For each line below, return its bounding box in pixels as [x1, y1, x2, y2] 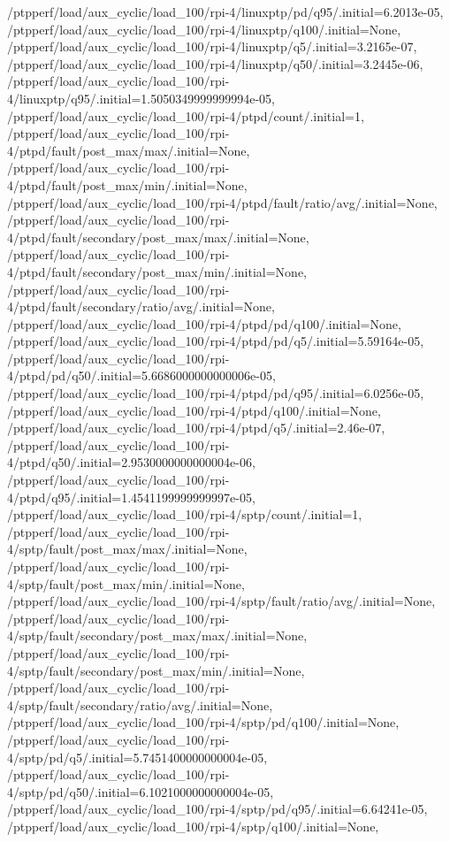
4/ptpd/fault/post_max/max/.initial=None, [7, 141, 250, 159]
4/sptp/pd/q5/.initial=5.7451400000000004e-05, [7, 747, 268, 766]
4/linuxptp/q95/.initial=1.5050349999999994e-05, [7, 88, 276, 107]
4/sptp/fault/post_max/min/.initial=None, [7, 574, 245, 593]
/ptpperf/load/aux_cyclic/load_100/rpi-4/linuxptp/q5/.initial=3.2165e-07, [7, 37, 417, 56]
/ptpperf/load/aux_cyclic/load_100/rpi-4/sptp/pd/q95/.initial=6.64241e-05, [7, 800, 428, 818]
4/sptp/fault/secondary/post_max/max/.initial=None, [7, 626, 308, 645]
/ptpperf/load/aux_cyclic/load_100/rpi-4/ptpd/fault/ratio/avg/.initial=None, [7, 193, 438, 211]
